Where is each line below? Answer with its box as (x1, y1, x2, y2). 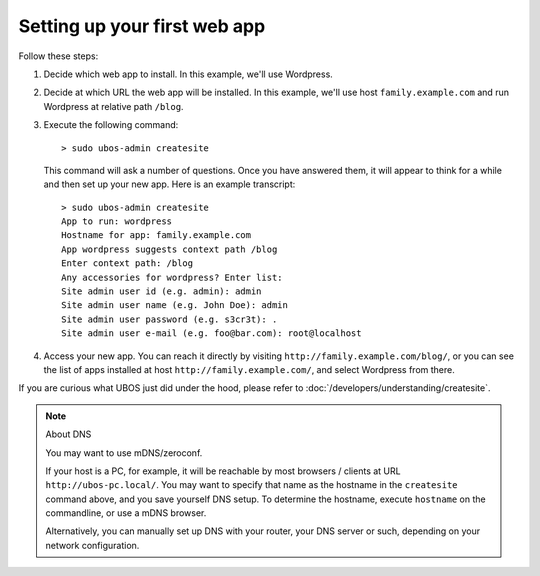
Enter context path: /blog (61, 258, 194, 269)
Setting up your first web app (18, 15, 266, 37)
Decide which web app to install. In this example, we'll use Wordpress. (43, 68, 334, 80)
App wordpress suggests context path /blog (61, 243, 278, 255)
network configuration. (45, 539, 140, 551)
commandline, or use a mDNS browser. (45, 507, 207, 519)
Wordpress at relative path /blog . (43, 100, 184, 112)
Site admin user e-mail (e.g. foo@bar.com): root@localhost (61, 328, 362, 339)
